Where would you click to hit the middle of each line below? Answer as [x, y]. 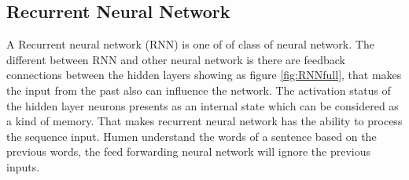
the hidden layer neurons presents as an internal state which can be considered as [203, 105]
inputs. [23, 166]
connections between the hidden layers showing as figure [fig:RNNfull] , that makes [204, 75]
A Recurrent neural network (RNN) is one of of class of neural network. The [190, 44]
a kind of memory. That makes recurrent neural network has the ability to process [204, 121]
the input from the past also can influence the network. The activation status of [199, 90]
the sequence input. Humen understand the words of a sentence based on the [192, 136]
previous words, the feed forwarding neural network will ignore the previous [188, 151]
